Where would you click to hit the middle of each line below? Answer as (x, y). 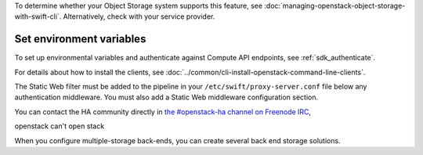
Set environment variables (80, 39)
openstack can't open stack (60, 126)
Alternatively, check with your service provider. (139, 16)
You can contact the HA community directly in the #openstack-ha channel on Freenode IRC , (163, 112)
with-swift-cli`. (38, 16)
